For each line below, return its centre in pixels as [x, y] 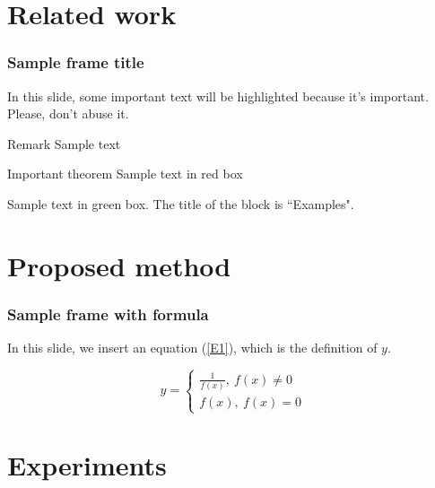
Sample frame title [76, 62]
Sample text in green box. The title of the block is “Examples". [181, 203]
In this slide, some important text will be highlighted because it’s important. [218, 96]
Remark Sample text [64, 143]
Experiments [87, 465]
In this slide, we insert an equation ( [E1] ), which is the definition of [192, 348]
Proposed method [119, 265]
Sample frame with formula [108, 314]
